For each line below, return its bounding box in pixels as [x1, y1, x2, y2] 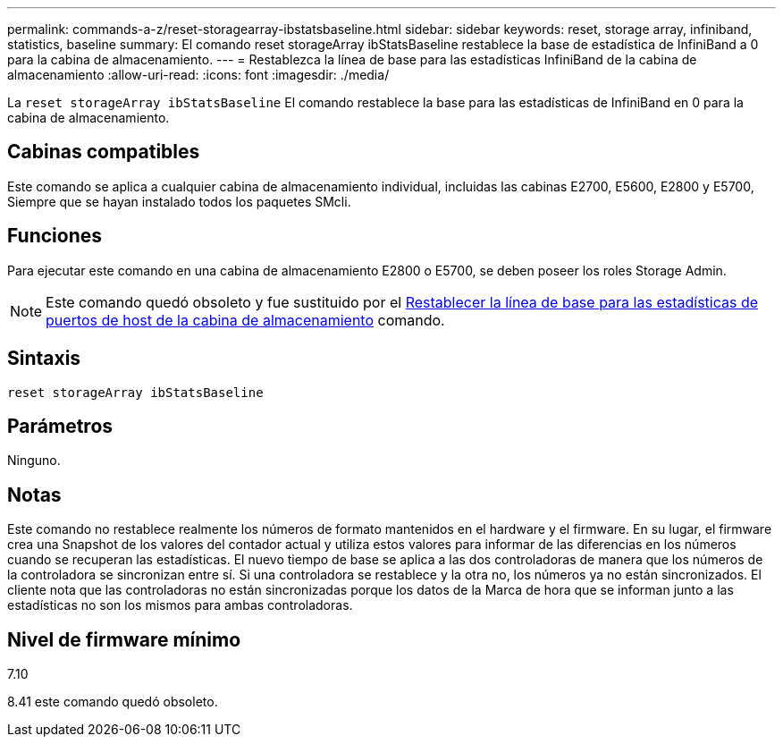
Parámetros [7, 414, 114, 437]
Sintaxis [7, 347, 81, 370]
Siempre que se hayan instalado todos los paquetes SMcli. [7, 193, 351, 209]
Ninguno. [7, 452, 61, 469]
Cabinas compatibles [7, 140, 200, 164]
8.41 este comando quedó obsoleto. [7, 694, 218, 710]
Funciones [7, 224, 103, 248]
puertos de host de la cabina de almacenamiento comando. [46, 310, 445, 329]
